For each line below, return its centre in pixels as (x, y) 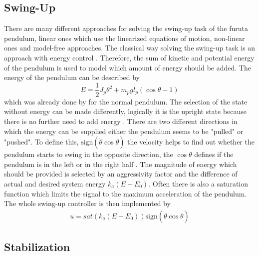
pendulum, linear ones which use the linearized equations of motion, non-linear (125, 38)
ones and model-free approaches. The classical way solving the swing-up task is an (130, 48)
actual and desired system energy (55, 183)
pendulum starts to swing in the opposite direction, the (89, 154)
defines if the (214, 154)
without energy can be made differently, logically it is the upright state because (126, 111)
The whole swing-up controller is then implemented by (87, 203)
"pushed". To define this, (41, 142)
